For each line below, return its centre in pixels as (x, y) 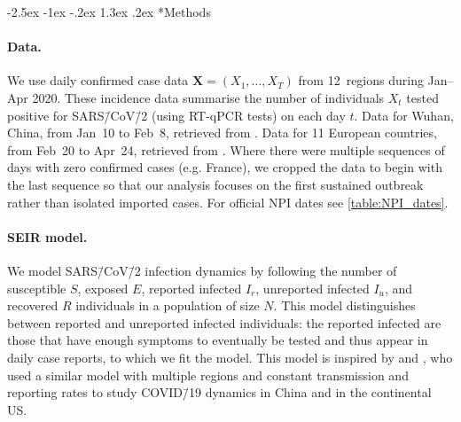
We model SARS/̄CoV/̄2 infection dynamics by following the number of (202, 270)
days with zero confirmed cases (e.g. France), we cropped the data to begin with (225, 167)
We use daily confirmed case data (98, 80)
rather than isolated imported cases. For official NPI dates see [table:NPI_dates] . (228, 202)
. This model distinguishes (344, 305)
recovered (33, 305)
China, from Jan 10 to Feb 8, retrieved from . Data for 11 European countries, (222, 133)
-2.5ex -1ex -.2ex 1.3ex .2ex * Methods (109, 12)
